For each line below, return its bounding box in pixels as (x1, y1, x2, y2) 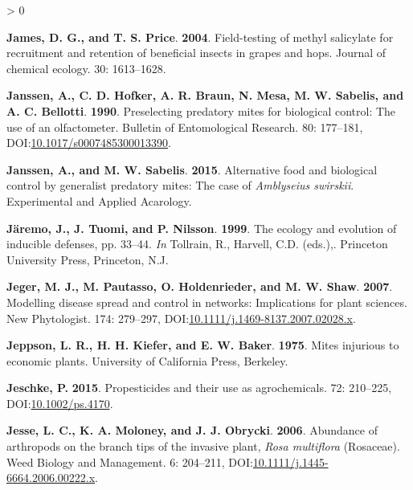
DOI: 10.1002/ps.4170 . (6, 394, 113, 411)
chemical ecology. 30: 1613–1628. (6, 59, 166, 76)
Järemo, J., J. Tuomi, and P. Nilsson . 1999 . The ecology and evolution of (6, 219, 397, 236)
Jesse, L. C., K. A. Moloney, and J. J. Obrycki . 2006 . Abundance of (6, 422, 378, 439)
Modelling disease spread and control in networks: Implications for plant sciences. (6, 293, 407, 310)
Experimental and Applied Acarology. (6, 192, 192, 209)
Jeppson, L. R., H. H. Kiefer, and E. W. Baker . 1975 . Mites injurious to (6, 337, 399, 353)
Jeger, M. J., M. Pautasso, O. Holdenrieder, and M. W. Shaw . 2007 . (6, 278, 393, 295)
